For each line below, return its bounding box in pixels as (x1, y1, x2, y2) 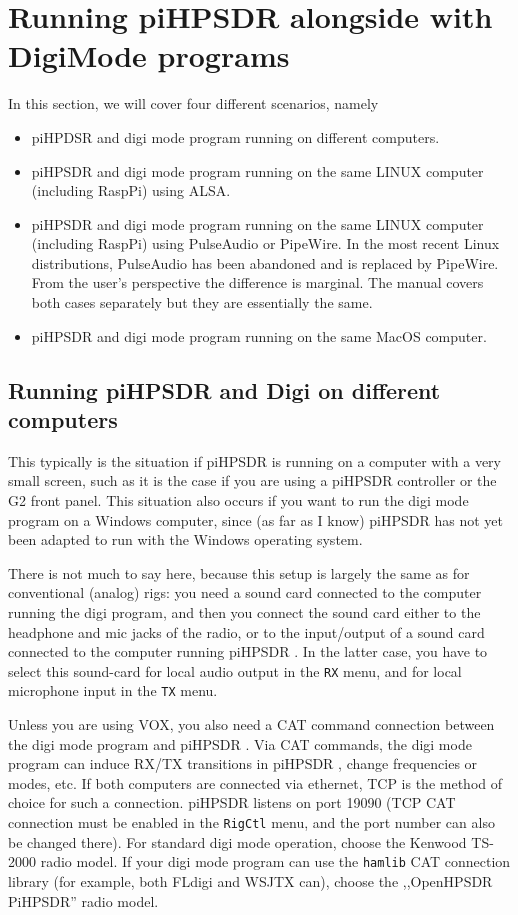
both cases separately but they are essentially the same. (31, 292, 373, 313)
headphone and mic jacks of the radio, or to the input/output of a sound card (8, 621, 485, 642)
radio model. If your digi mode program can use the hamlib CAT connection (40, 851, 511, 872)
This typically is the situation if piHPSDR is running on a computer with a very (8, 450, 501, 471)
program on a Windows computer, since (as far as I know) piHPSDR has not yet (8, 509, 503, 530)
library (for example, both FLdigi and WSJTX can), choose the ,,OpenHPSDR (8, 870, 493, 891)
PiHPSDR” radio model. (8, 890, 159, 911)
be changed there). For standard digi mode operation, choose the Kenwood (8, 831, 467, 852)
